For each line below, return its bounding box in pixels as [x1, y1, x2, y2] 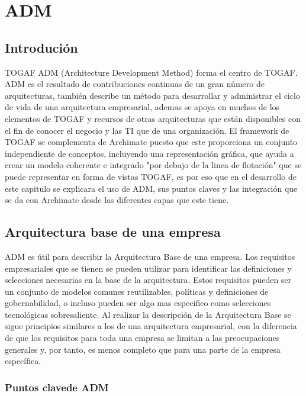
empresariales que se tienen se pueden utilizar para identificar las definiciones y [5, 262, 292, 274]
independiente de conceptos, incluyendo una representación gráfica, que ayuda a [5, 147, 294, 159]
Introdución [5, 38, 78, 56]
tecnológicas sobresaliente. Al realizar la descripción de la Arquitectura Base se [5, 308, 291, 320]
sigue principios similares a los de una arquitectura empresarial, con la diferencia [5, 320, 297, 332]
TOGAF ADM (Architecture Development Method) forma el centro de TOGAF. [5, 66, 298, 78]
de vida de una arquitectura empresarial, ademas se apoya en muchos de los [5, 101, 280, 113]
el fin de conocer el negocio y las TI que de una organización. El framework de [5, 124, 289, 136]
